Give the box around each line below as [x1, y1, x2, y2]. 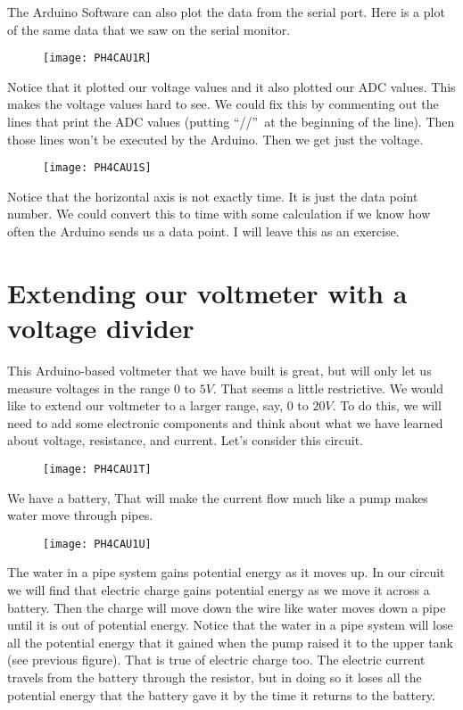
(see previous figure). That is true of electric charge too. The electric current [7, 650, 426, 669]
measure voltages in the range [7, 378, 170, 397]
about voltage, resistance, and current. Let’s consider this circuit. [7, 431, 363, 450]
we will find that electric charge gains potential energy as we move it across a [7, 581, 430, 599]
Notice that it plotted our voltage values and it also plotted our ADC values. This [7, 77, 456, 95]
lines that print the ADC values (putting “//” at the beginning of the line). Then [7, 112, 455, 131]
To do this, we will [340, 396, 442, 415]
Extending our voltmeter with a [7, 274, 408, 310]
